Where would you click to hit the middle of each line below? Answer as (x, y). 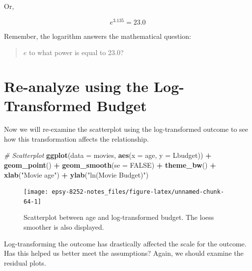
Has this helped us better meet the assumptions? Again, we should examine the (124, 253)
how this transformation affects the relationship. (76, 138)
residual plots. (25, 262)
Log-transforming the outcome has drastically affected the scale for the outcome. (125, 243)
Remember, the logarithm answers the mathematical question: (98, 36)
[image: (36, 192)
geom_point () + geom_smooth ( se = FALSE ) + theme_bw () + (110, 165)
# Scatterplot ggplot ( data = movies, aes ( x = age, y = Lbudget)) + (108, 155)
